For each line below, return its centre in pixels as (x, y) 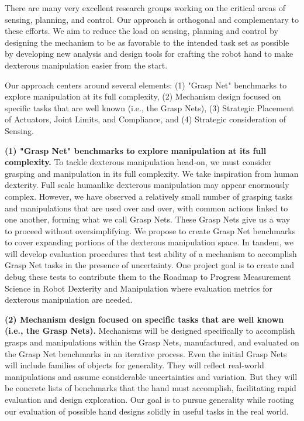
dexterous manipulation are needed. (69, 300)
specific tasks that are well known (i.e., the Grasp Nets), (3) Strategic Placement (150, 107)
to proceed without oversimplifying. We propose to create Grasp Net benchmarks (150, 230)
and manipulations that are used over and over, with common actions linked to (146, 208)
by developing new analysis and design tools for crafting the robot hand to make (149, 54)
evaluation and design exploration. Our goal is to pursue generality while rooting (149, 399)
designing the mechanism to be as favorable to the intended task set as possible (147, 42)
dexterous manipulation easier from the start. (86, 65)
